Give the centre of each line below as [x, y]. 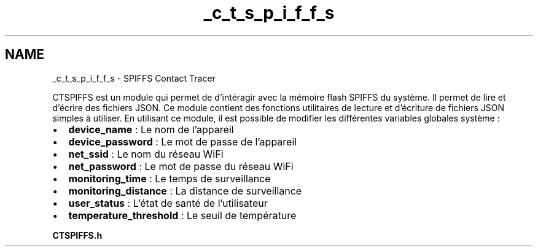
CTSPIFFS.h [77, 235]
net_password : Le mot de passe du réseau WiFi [181, 166]
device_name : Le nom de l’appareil [151, 129]
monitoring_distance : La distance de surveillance [185, 191]
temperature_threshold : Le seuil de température [182, 215]
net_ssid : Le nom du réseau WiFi [146, 154]
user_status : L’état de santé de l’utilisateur [168, 203]
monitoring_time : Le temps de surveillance [170, 178]
